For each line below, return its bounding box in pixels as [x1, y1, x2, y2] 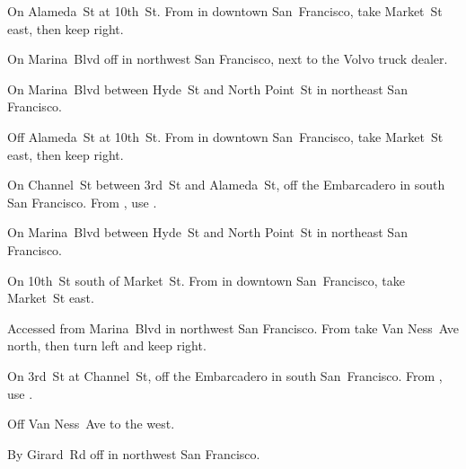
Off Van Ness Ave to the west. [7, 414, 175, 433]
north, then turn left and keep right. [7, 336, 207, 355]
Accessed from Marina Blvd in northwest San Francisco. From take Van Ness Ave [7, 318, 459, 337]
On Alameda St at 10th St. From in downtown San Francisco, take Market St [7, 2, 443, 20]
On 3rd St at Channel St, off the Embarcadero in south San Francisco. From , [7, 366, 443, 385]
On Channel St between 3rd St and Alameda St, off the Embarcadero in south [7, 175, 445, 194]
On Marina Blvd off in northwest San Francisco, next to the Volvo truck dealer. [7, 49, 448, 68]
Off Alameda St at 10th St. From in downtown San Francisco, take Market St [7, 127, 444, 146]
